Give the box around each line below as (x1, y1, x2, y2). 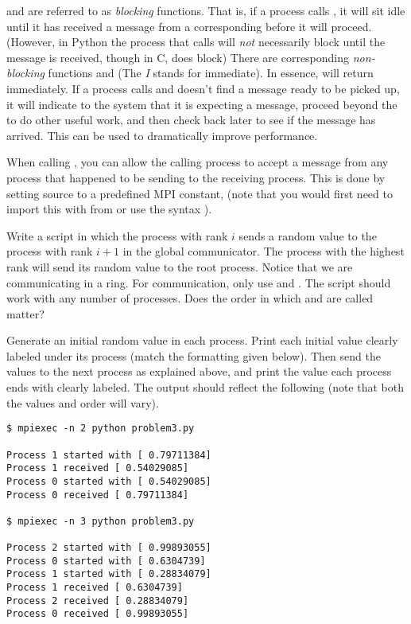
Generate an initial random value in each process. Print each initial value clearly (6, 332, 398, 349)
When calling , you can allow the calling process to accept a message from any (6, 154, 389, 170)
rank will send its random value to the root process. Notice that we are (6, 258, 353, 275)
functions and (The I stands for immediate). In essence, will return (48, 64, 374, 81)
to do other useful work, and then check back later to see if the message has (6, 111, 376, 128)
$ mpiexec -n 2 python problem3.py (6, 423, 195, 435)
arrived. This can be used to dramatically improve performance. (6, 127, 318, 143)
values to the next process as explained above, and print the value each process (6, 363, 392, 380)
